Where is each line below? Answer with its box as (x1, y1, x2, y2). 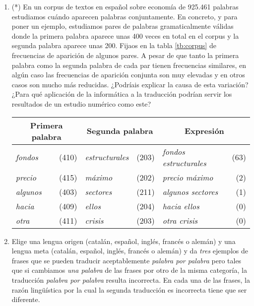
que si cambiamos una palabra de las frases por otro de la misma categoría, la (11, 265, 247, 275)
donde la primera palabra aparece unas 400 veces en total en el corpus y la (11, 30, 239, 41)
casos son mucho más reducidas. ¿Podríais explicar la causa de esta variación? (11, 79, 249, 89)
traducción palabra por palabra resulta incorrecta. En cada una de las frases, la (11, 274, 250, 285)
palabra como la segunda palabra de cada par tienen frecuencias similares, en (11, 60, 247, 70)
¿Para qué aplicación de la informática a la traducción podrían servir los (11, 89, 232, 99)
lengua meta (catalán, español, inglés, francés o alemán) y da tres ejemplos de (11, 245, 248, 256)
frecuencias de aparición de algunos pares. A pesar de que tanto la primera (11, 50, 239, 60)
